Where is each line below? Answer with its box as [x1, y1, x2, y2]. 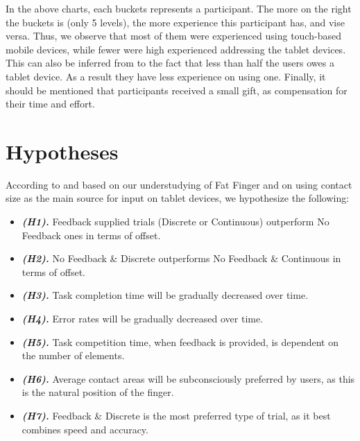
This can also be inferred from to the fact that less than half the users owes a [6, 55, 334, 70]
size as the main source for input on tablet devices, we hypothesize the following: [6, 191, 350, 205]
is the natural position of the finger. [22, 385, 174, 399]
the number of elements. [22, 348, 125, 363]
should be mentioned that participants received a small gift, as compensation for [6, 83, 348, 97]
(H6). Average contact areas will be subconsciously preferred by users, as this [22, 371, 355, 386]
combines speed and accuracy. [22, 422, 148, 436]
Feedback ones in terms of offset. [22, 227, 161, 242]
